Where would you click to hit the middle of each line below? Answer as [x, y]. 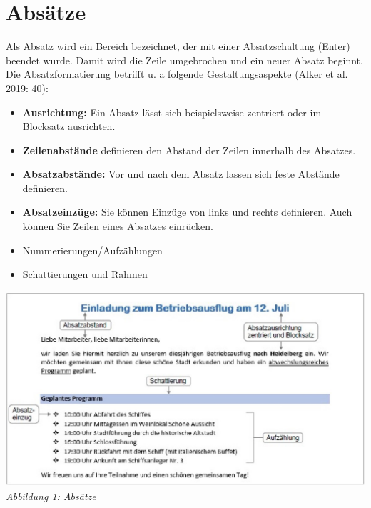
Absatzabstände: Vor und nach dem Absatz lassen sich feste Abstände [181, 174]
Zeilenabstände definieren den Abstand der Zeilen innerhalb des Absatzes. [189, 150]
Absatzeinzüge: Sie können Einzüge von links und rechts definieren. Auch [187, 212]
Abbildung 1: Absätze [51, 495]
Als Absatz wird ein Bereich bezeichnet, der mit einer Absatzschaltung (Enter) [178, 46]
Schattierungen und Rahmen [85, 274]
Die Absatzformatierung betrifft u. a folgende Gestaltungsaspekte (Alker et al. [177, 74]
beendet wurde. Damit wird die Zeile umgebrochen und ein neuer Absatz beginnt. [184, 60]
